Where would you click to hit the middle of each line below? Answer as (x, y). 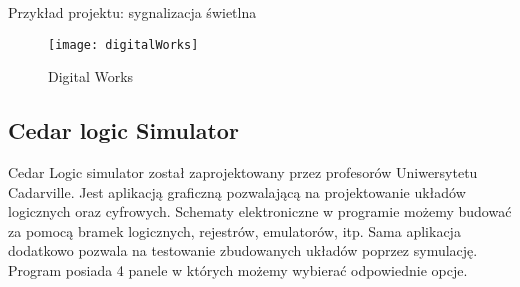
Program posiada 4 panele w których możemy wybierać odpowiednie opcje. (238, 270)
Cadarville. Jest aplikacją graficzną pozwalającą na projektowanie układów (237, 191)
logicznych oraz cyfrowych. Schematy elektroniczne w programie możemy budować (260, 211)
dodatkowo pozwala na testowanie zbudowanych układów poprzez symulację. (243, 250)
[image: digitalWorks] (123, 44)
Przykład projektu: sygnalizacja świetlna (132, 12)
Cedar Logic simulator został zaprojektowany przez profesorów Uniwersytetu (243, 172)
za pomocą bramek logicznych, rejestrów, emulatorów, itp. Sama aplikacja (234, 230)
